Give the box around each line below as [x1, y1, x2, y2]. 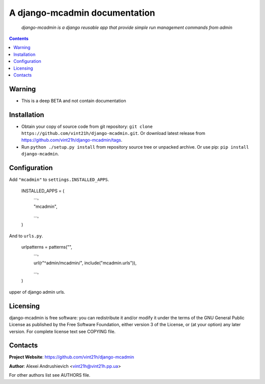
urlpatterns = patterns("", [21, 244, 73, 250]
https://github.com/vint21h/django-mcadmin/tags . [21, 137, 123, 143]
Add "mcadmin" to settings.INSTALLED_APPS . [9, 177, 109, 182]
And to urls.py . [9, 233, 44, 239]
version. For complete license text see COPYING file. [9, 329, 116, 334]
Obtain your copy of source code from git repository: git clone [21, 123, 153, 129]
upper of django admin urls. [9, 289, 66, 295]
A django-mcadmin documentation [9, 7, 156, 18]
